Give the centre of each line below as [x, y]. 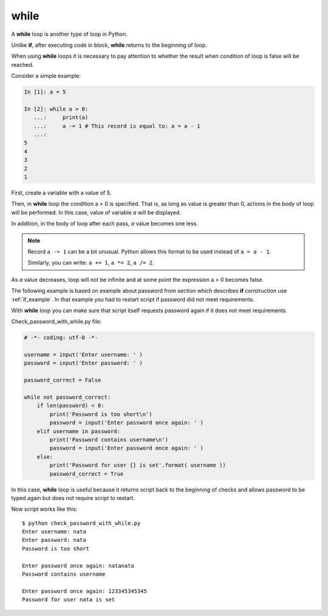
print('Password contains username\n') [109, 440]
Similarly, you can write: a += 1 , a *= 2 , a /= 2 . [91, 263]
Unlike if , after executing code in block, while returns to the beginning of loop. [109, 45]
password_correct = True [87, 474]
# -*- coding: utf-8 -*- [61, 338]
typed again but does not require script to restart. [73, 498]
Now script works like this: [44, 509]
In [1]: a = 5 [45, 92]
